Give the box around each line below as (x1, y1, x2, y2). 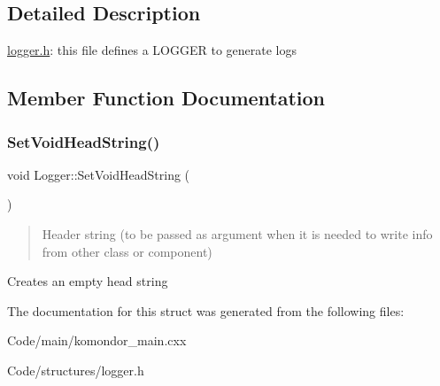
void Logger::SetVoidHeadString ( (7, 165, 190, 183)
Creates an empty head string (7, 272, 168, 290)
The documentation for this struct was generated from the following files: (7, 301, 405, 320)
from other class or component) (42, 242, 212, 260)
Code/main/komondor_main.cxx (7, 331, 187, 350)
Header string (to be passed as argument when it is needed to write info (42, 224, 433, 243)
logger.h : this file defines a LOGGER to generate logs (7, 41, 297, 59)
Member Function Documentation (7, 84, 326, 112)
